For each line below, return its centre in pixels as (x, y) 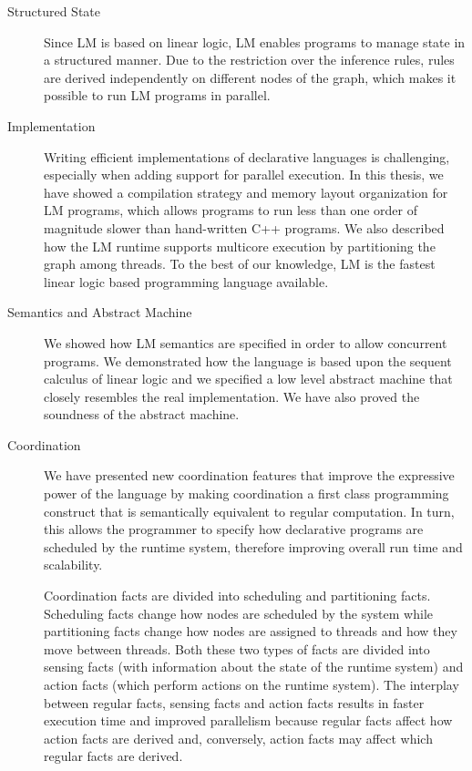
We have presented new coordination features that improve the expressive (249, 475)
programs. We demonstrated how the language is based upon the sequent (248, 360)
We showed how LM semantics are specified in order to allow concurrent (246, 342)
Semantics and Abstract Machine (100, 312)
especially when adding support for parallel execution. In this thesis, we (244, 175)
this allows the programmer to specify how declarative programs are (234, 529)
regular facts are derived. (113, 756)
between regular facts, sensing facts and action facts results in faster (234, 702)
